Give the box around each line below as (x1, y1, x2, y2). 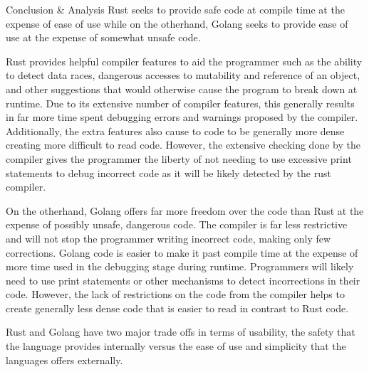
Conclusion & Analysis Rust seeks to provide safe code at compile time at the (6, 2, 345, 16)
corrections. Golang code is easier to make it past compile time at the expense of (6, 245, 358, 260)
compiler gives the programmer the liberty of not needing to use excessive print (6, 151, 352, 166)
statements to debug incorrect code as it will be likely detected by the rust (6, 165, 331, 180)
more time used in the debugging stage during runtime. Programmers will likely (6, 259, 354, 274)
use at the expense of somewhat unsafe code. (6, 30, 201, 45)
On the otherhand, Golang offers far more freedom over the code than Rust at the (6, 203, 364, 218)
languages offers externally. (6, 352, 123, 367)
